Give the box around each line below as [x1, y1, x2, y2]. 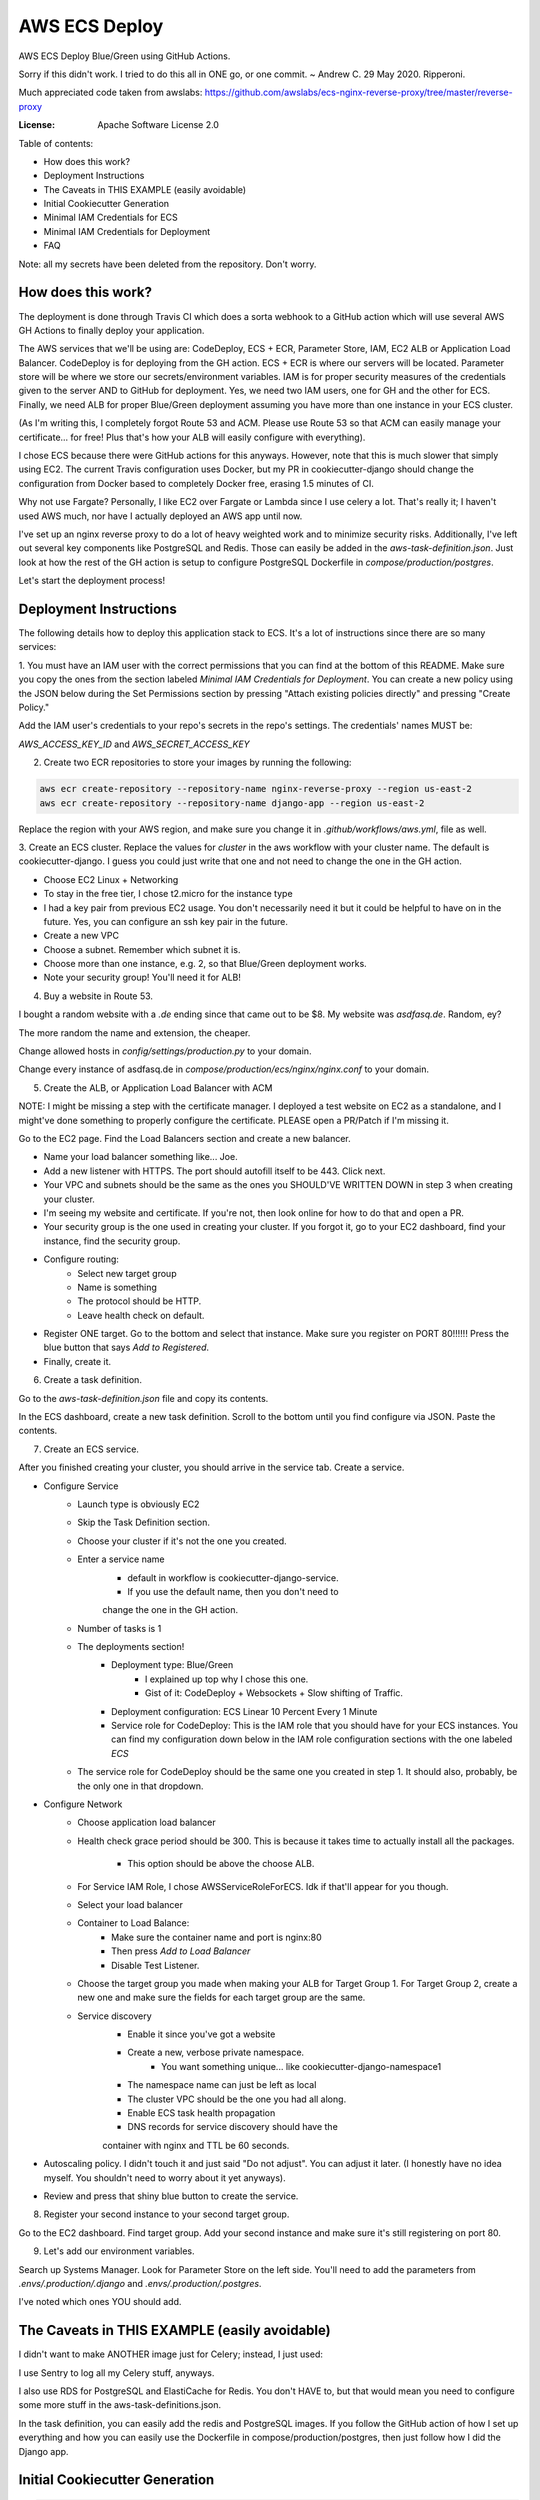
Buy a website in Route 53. [43, 990, 154, 1002]
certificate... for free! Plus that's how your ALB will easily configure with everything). [18, 431, 366, 443]
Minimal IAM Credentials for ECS [43, 211, 179, 224]
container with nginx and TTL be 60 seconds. [102, 2139, 290, 2151]
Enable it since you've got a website [127, 2028, 276, 2040]
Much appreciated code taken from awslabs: [18, 86, 203, 99]
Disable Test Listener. [111, 1959, 200, 1971]
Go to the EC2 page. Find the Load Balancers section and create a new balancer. [18, 1132, 351, 1144]
